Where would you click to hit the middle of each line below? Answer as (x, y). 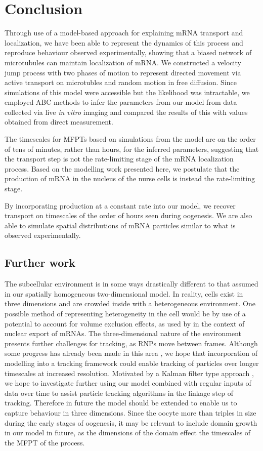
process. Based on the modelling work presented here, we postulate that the (122, 168)
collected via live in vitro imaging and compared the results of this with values (126, 112)
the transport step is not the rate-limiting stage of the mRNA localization (119, 159)
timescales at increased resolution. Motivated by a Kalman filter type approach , (129, 373)
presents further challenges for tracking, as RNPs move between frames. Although (131, 343)
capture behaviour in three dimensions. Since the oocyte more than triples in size (130, 412)
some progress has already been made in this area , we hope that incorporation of (131, 353)
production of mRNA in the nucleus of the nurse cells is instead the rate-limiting (130, 178)
